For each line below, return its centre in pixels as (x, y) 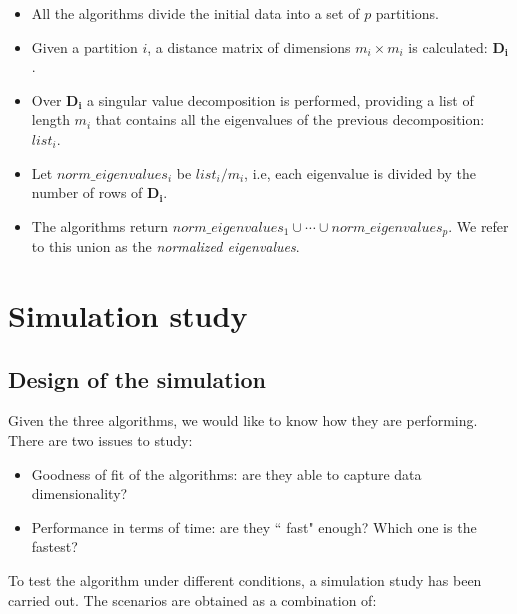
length (50, 119)
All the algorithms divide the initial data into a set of (195, 13)
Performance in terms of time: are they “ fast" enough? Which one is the (254, 526)
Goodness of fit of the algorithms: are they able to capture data (226, 473)
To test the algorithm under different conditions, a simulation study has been (245, 579)
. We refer (478, 225)
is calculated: (448, 46)
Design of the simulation (137, 378)
